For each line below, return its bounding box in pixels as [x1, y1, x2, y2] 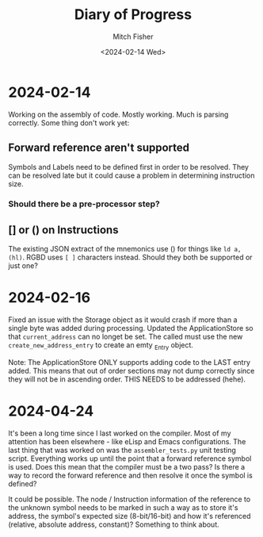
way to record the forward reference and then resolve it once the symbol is [8, 470, 253, 480]
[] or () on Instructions [8, 223, 119, 236]
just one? [8, 261, 38, 270]
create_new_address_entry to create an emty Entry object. [8, 340, 194, 351]
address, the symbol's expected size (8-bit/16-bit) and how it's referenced [8, 511, 251, 520]
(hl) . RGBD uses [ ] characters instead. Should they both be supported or [8, 252, 253, 263]
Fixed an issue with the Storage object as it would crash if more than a [8, 315, 238, 324]
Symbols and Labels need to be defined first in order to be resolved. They [8, 162, 250, 171]
